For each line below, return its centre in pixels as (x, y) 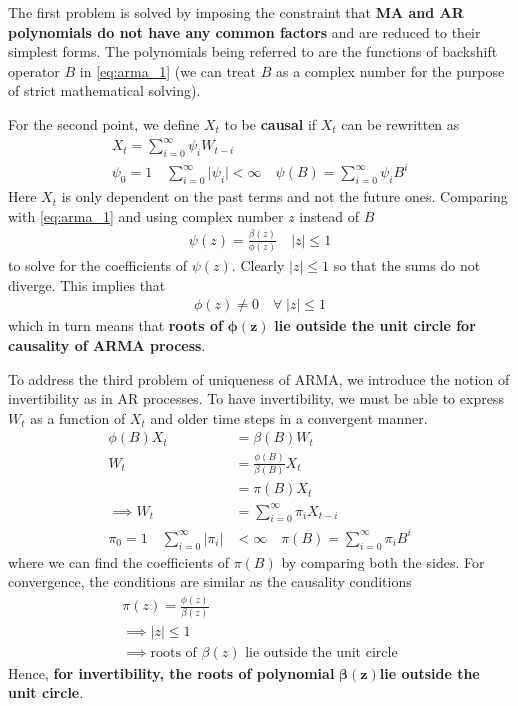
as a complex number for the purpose (390, 70)
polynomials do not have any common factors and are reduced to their (244, 31)
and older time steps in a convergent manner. (289, 417)
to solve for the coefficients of (98, 265)
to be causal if (270, 123)
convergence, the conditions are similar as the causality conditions (210, 581)
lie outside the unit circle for (375, 325)
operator (34, 70)
